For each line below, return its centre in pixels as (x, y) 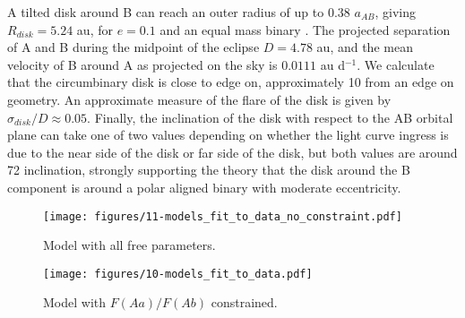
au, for (95, 29)
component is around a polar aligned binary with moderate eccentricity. (204, 187)
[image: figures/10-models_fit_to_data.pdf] (178, 274)
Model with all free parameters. (129, 245)
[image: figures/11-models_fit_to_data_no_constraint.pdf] (223, 216)
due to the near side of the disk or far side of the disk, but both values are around (232, 152)
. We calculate (396, 64)
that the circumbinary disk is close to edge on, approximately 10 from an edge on (231, 82)
